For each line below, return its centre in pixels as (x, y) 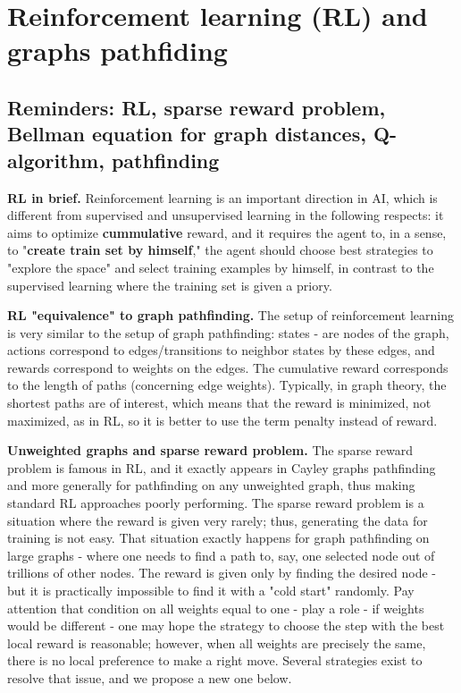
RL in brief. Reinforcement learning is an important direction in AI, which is (222, 197)
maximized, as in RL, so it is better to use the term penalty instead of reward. (222, 420)
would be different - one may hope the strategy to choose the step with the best (226, 625)
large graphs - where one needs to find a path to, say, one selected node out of (221, 555)
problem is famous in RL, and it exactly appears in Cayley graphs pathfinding (222, 467)
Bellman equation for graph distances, (187, 134)
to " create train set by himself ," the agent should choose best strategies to (220, 250)
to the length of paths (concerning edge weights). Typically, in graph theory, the (227, 385)
